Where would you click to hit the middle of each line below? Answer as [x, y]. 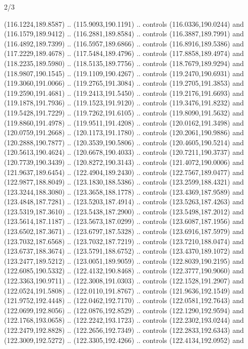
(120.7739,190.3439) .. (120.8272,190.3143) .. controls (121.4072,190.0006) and [124, 162]
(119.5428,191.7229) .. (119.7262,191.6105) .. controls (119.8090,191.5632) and [124, 112]
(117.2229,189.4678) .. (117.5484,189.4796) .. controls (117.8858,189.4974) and [124, 53]
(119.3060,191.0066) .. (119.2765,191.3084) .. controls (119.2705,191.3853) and [124, 83]
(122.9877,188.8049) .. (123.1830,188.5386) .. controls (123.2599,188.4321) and [124, 182]
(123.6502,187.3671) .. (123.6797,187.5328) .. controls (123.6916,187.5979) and [124, 231]
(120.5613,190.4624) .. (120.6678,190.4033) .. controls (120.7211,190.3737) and [124, 152]
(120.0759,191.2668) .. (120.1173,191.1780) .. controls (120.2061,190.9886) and [124, 132]
